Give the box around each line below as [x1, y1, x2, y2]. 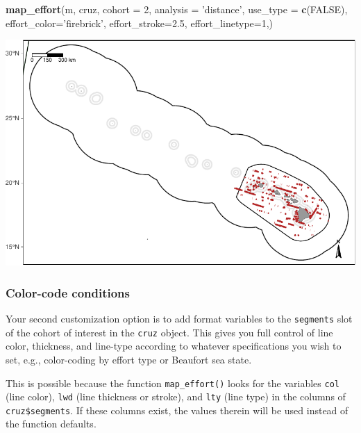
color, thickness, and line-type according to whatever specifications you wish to [6, 338, 342, 353]
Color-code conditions [6, 284, 130, 301]
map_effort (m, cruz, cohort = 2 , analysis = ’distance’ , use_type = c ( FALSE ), [6, 2, 348, 16]
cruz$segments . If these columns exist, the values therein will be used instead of [6, 402, 349, 417]
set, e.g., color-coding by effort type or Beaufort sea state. [6, 352, 252, 366]
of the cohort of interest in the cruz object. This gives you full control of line [6, 325, 333, 339]
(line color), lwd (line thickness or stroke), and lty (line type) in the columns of [6, 389, 346, 404]
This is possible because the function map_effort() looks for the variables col [6, 375, 339, 390]
